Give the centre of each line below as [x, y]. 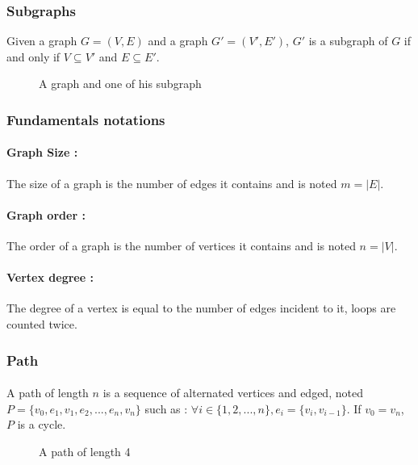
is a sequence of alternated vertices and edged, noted [233, 393]
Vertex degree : [50, 277]
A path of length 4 [85, 451]
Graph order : [46, 214]
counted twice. [42, 324]
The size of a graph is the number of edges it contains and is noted [172, 183]
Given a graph [42, 41]
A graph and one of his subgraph [120, 84]
